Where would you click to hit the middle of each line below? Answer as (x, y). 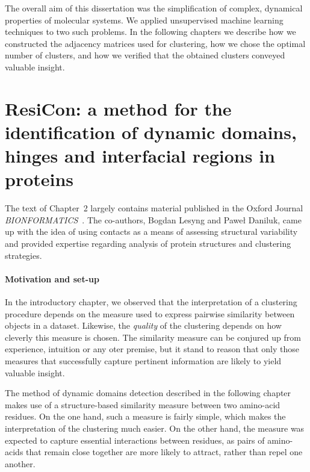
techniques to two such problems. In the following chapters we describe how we (150, 32)
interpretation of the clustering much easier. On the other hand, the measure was (155, 428)
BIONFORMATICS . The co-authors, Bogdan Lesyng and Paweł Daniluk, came (153, 219)
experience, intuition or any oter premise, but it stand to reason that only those (152, 349)
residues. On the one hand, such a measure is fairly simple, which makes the (145, 416)
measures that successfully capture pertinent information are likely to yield (143, 360)
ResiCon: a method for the (118, 108)
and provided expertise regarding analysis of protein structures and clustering (148, 244)
